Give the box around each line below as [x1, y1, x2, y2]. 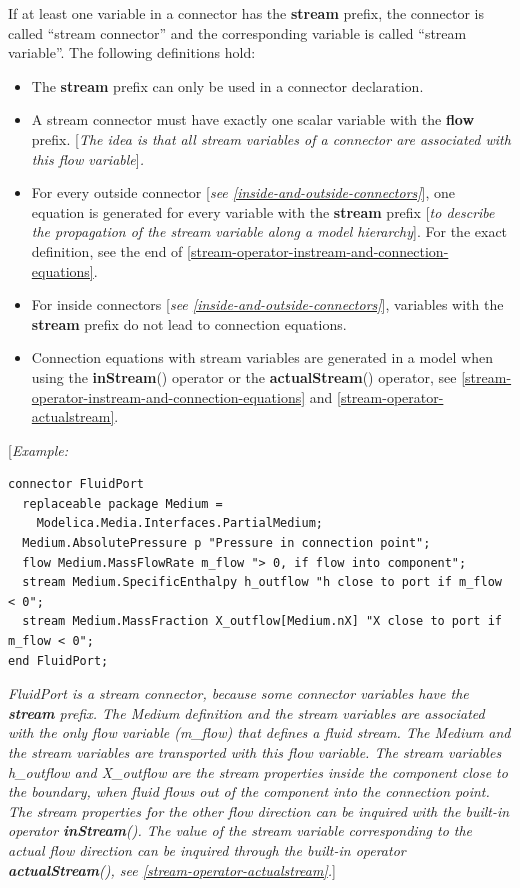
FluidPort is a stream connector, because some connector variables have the [8, 683, 469, 704]
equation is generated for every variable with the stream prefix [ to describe [31, 201, 495, 222]
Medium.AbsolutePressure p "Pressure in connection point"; [22, 536, 431, 551]
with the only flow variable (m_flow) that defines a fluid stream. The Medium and [8, 722, 511, 743]
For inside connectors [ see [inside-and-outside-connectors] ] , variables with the [31, 294, 504, 315]
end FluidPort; [8, 653, 109, 668]
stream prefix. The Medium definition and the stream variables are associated [8, 702, 485, 723]
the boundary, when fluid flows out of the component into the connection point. [8, 781, 490, 802]
